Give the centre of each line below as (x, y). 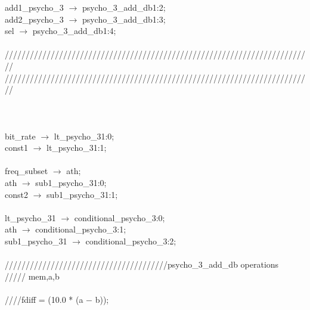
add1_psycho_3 (34, 7)
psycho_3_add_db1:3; (124, 19)
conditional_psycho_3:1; (81, 229)
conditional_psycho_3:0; (120, 217)
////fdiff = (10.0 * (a (44, 299)
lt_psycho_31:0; (84, 136)
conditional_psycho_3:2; (131, 241)
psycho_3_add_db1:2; (124, 7)
